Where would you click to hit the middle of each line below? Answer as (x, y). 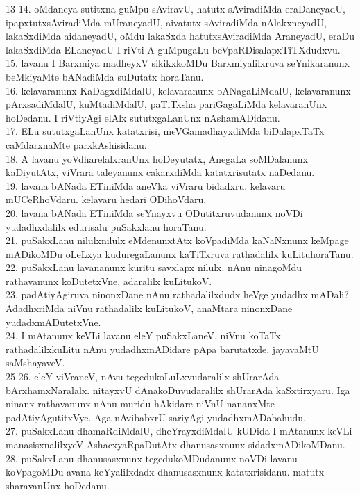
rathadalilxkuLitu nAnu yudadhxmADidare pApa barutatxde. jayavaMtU (162, 349)
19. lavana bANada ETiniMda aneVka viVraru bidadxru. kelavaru (146, 185)
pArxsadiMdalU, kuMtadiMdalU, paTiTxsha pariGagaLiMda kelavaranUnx (166, 104)
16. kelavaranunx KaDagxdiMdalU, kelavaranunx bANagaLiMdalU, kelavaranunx (178, 90)
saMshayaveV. (35, 363)
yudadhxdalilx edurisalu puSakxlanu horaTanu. (106, 226)
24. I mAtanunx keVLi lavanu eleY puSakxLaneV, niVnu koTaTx (143, 335)
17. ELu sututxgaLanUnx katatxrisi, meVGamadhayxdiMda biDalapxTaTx (165, 131)
